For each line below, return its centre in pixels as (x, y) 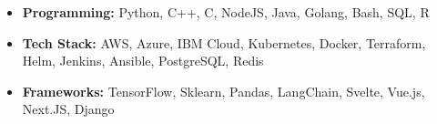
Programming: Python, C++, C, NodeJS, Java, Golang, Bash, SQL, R (226, 12)
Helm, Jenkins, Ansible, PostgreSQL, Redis (143, 61)
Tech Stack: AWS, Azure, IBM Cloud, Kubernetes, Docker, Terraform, (224, 42)
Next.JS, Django (68, 109)
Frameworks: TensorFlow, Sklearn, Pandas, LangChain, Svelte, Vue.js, (224, 91)
